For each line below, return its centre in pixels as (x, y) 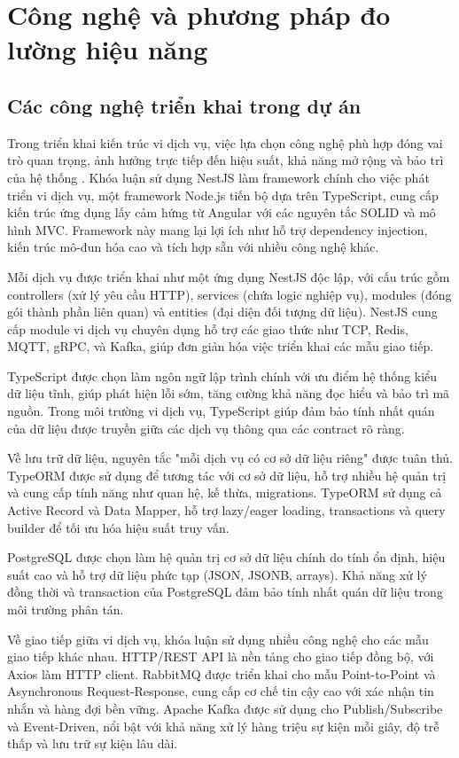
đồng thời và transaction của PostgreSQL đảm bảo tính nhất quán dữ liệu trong (225, 592)
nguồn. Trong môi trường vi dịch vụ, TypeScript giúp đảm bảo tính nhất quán (221, 411)
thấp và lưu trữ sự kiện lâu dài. (93, 743)
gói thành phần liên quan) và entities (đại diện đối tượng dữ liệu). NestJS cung (222, 312)
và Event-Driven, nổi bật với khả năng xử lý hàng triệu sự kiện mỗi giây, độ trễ (223, 726)
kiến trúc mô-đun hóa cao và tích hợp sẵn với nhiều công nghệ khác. (193, 247)
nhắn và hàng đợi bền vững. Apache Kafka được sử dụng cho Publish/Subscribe (225, 708)
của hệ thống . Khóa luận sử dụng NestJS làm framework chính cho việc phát (218, 177)
